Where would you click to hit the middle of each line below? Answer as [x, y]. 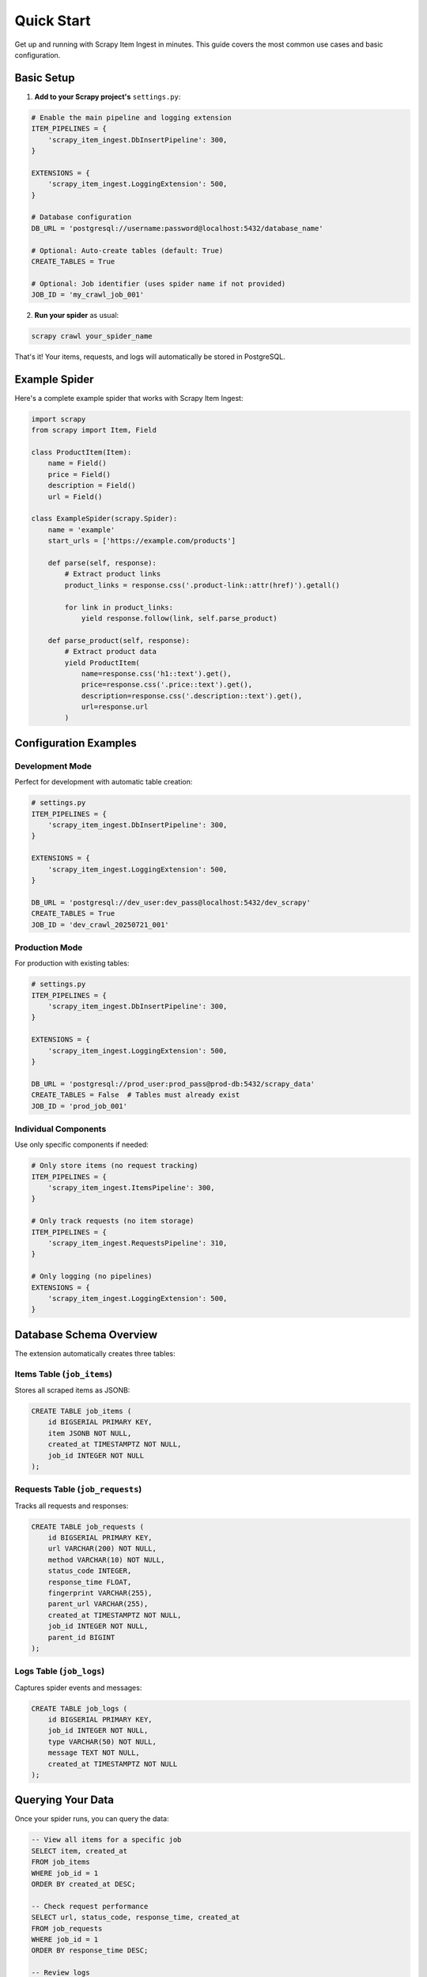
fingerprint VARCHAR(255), [100, 1593]
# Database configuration [81, 217]
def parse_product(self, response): [119, 640]
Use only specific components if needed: [82, 1145]
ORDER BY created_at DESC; [83, 1884]
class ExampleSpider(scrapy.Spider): [104, 519]
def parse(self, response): [102, 563]
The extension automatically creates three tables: [95, 1353]
